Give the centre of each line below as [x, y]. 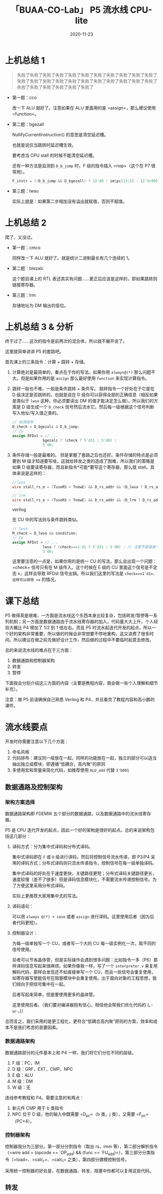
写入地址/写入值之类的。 [36, 413]
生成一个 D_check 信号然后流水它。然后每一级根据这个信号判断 [92, 407]
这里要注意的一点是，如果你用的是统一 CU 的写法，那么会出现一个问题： [84, 561]
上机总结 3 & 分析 [39, 327]
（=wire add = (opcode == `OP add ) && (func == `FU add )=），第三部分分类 [78, 1153]
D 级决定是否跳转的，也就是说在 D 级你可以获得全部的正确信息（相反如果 [85, 395]
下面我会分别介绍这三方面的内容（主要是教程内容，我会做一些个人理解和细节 [81, 683]
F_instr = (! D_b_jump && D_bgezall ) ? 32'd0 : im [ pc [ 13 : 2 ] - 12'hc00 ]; [86, 181]
